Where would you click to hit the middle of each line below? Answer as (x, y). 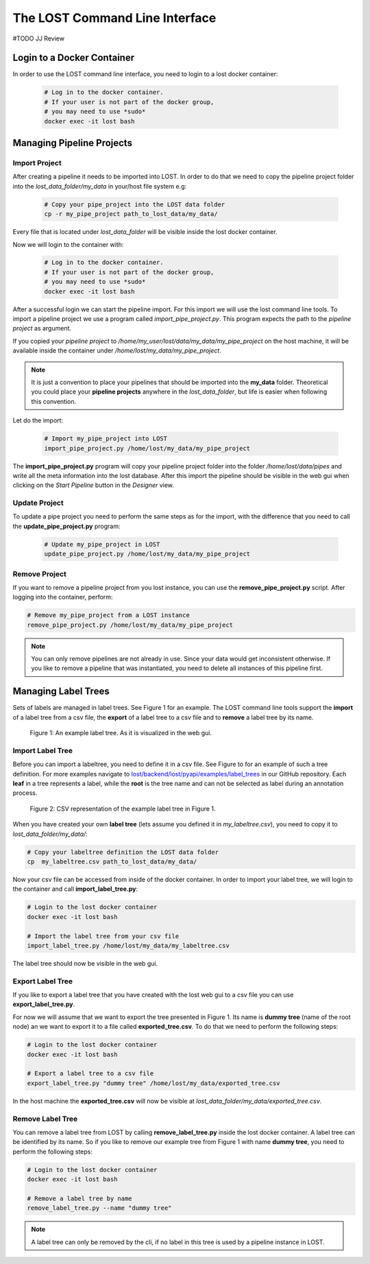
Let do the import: (38, 420)
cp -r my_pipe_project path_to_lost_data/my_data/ (131, 214)
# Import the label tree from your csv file (103, 936)
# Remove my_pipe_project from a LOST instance (108, 615)
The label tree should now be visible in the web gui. (85, 963)
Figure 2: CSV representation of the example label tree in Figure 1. (123, 809)
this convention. (54, 401)
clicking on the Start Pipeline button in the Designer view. (94, 485)
